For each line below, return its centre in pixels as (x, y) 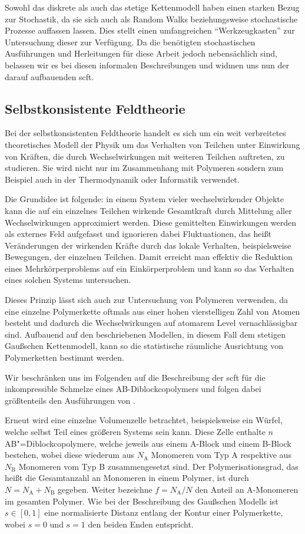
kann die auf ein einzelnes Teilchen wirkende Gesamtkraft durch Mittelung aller (148, 210)
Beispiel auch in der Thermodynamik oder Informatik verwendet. (122, 179)
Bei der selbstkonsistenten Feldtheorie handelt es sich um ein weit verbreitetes (145, 133)
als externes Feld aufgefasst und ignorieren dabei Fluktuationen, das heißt (138, 234)
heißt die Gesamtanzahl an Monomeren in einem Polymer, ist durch (127, 478)
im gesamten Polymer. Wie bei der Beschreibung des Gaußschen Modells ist (142, 501)
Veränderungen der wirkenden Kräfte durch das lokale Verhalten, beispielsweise (148, 245)
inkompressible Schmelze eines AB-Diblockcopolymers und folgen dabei (133, 389)
